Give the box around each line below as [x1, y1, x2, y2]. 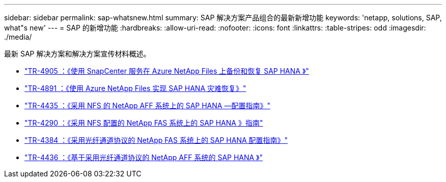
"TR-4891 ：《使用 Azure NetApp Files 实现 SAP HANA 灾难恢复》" [24, 84, 246, 93]
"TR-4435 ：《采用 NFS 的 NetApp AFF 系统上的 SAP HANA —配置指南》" [24, 101, 270, 110]
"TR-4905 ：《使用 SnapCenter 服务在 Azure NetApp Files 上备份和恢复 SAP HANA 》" [24, 67, 309, 75]
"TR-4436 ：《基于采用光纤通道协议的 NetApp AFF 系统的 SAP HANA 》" [24, 153, 263, 162]
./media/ [4, 33, 32, 41]
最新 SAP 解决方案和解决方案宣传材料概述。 [4, 49, 151, 58]
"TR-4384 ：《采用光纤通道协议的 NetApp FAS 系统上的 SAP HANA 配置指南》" [24, 136, 288, 144]
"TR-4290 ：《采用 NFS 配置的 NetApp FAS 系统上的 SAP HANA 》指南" [24, 118, 263, 127]
